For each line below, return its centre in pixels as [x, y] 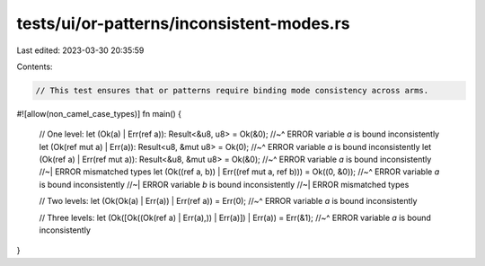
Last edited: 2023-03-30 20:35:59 [80, 50]
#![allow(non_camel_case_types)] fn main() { [99, 113]
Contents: [35, 66]
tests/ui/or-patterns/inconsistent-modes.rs [183, 23]
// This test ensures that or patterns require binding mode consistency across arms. [232, 90]
